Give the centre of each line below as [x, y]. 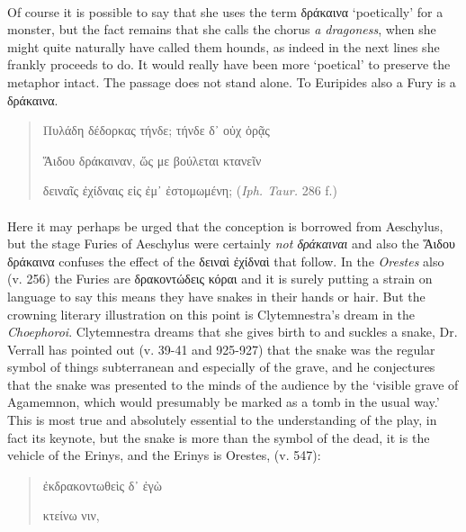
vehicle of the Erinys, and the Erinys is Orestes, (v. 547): [164, 455]
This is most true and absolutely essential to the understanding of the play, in [222, 420]
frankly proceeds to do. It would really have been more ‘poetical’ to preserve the [229, 64]
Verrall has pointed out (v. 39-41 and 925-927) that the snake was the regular [221, 349]
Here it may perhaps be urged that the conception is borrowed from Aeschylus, [225, 225]
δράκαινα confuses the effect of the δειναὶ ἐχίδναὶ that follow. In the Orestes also [226, 261]
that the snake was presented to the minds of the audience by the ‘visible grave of [233, 384]
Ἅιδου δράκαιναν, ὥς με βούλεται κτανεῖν [152, 160]
